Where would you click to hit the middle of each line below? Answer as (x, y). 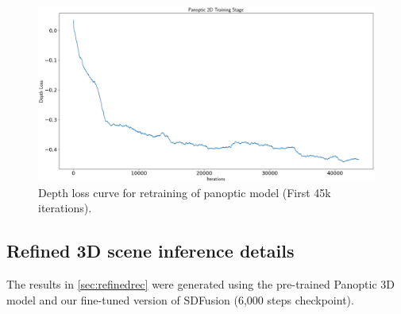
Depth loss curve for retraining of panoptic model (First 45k (185, 192)
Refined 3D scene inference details (150, 251)
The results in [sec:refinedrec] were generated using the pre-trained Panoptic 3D (201, 284)
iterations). (65, 208)
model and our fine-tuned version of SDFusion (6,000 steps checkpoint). (180, 299)
